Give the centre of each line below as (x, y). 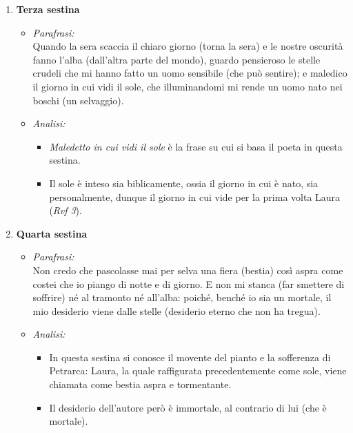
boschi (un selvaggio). (78, 100)
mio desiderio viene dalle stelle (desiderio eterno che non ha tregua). (176, 310)
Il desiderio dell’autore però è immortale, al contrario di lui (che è (188, 407)
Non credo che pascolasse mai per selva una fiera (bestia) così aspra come (188, 270)
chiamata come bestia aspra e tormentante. (140, 384)
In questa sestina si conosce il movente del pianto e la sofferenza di (190, 357)
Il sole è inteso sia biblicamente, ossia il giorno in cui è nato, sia (184, 183)
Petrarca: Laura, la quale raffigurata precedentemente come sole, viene (198, 371)
